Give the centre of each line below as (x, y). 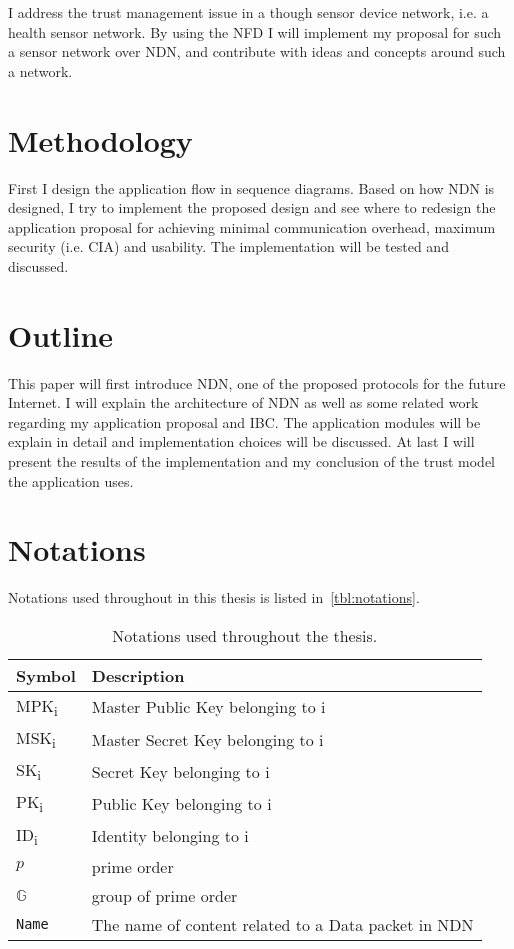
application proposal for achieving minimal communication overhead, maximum (252, 226)
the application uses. (71, 480)
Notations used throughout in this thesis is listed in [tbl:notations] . (214, 597)
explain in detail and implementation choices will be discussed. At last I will (241, 441)
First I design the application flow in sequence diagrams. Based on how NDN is (251, 187)
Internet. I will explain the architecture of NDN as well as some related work (243, 402)
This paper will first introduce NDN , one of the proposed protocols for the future (257, 382)
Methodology (100, 139)
